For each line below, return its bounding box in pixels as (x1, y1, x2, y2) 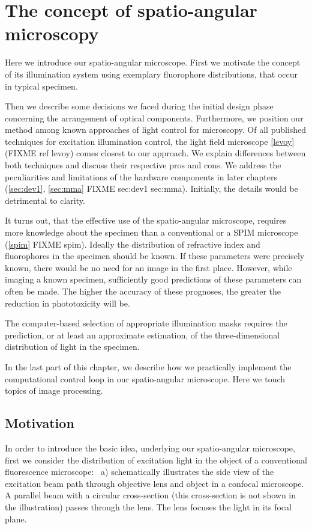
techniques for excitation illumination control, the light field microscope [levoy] (5, 135, 295, 147)
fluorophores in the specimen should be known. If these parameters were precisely (5, 249, 305, 262)
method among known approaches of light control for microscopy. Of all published (5, 123, 307, 136)
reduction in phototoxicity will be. (5, 296, 130, 309)
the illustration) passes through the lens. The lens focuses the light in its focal (5, 500, 292, 513)
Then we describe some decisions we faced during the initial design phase (5, 100, 274, 112)
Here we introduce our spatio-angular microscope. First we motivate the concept (5, 56, 301, 69)
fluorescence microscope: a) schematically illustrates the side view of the (5, 465, 274, 478)
